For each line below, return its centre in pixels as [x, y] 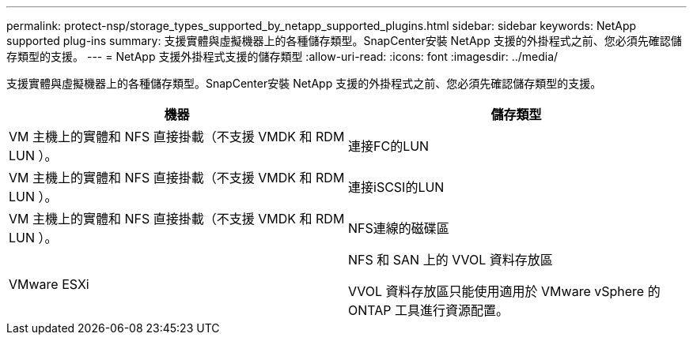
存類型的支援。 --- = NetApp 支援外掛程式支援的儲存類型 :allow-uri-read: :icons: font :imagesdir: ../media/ [282, 56]
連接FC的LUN [389, 146]
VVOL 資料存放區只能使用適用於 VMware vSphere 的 [504, 291]
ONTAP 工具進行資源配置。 [429, 310]
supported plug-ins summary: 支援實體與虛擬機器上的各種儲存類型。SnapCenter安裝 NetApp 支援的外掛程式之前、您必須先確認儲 [344, 41]
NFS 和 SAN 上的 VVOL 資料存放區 [451, 260]
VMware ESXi [49, 284]
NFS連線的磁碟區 [399, 228]
